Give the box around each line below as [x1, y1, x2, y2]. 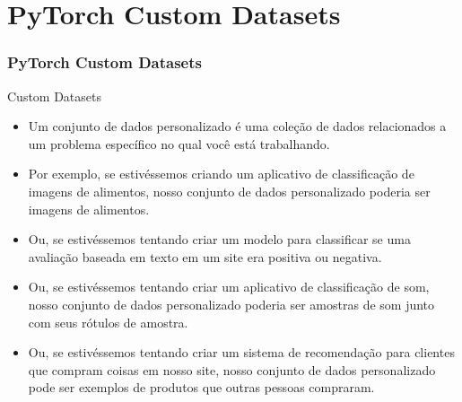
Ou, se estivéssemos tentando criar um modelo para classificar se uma [28, 230, 411, 249]
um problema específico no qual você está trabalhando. [28, 134, 330, 153]
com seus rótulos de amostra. [28, 312, 188, 331]
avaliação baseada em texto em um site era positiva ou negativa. [28, 247, 382, 266]
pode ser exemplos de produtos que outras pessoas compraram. [28, 378, 375, 397]
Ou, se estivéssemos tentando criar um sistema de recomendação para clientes [28, 343, 455, 362]
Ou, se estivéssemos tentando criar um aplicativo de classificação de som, [28, 277, 430, 296]
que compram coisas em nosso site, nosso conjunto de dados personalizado [28, 360, 436, 379]
